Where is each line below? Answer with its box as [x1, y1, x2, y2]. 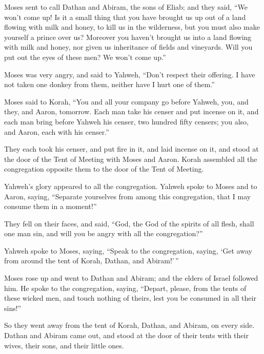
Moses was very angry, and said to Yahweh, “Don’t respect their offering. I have [4, 69, 255, 79]
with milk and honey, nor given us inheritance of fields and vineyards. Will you [4, 41, 253, 52]
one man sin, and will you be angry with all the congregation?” [4, 228, 203, 239]
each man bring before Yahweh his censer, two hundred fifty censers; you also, [4, 116, 249, 127]
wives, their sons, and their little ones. [4, 340, 124, 350]
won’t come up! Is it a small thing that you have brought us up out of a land [4, 11, 246, 22]
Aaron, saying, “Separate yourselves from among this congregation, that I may [4, 191, 251, 201]
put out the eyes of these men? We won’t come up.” [4, 51, 166, 62]
